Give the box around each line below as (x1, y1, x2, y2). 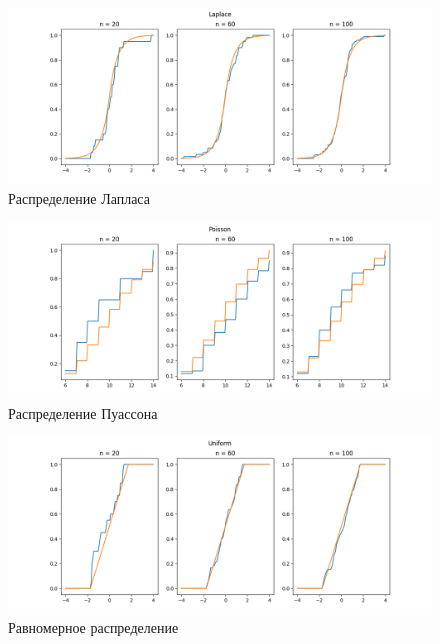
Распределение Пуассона (8, 402, 158, 423)
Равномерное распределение (8, 617, 179, 638)
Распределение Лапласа (8, 187, 150, 208)
